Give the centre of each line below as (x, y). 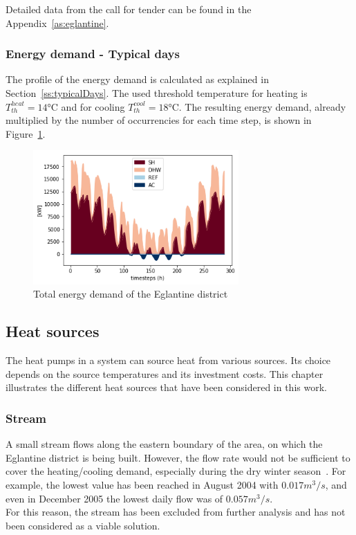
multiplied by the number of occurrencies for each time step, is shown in (159, 120)
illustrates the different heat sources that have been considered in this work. (166, 387)
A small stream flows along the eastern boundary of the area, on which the (164, 444)
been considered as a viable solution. (83, 525)
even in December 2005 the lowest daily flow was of (114, 498)
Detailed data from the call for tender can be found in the (129, 9)
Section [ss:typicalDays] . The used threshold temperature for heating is (157, 93)
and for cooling (93, 106)
